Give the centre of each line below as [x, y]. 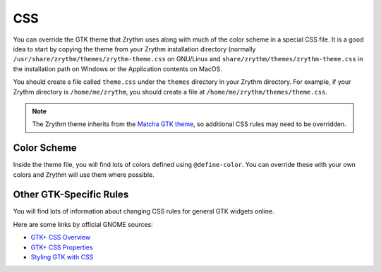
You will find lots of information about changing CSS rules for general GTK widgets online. [144, 211]
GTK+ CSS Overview [61, 237]
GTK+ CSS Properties [62, 247]
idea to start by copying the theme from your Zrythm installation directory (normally [134, 49]
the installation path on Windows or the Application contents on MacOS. [117, 69]
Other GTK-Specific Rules [71, 195]
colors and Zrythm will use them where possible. [84, 174]
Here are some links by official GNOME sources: [83, 224]
